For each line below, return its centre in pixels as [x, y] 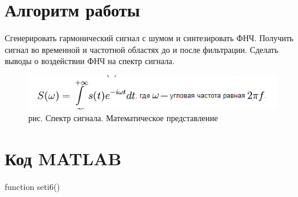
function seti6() [32, 186]
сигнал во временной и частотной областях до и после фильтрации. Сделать [142, 49]
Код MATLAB [63, 158]
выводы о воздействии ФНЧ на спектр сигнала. [90, 61]
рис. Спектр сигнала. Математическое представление [123, 118]
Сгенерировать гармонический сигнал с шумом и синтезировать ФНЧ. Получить [149, 38]
